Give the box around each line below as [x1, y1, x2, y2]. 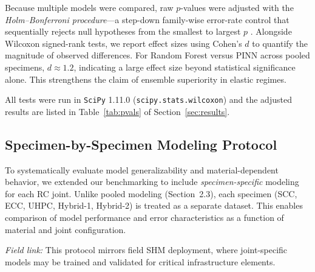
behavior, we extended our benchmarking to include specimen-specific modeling [5, 175, 299, 188]
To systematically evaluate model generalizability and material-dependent [5, 163, 279, 176]
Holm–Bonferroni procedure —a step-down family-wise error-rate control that [5, 13, 290, 26]
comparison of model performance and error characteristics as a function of [5, 211, 284, 223]
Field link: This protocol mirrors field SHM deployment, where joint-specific [5, 243, 288, 256]
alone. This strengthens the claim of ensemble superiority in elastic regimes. [5, 72, 286, 85]
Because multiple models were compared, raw [5, 1, 174, 13]
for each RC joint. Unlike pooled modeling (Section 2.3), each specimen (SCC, [5, 187, 297, 200]
